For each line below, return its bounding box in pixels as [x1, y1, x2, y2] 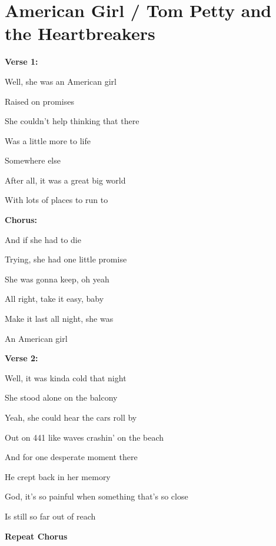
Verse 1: [5, 55, 38, 68]
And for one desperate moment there [5, 451, 138, 463]
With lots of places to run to [5, 194, 108, 206]
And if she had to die [5, 233, 81, 245]
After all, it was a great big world [5, 174, 126, 186]
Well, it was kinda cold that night [5, 371, 127, 384]
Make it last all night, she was [5, 312, 114, 325]
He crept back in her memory [5, 470, 111, 482]
